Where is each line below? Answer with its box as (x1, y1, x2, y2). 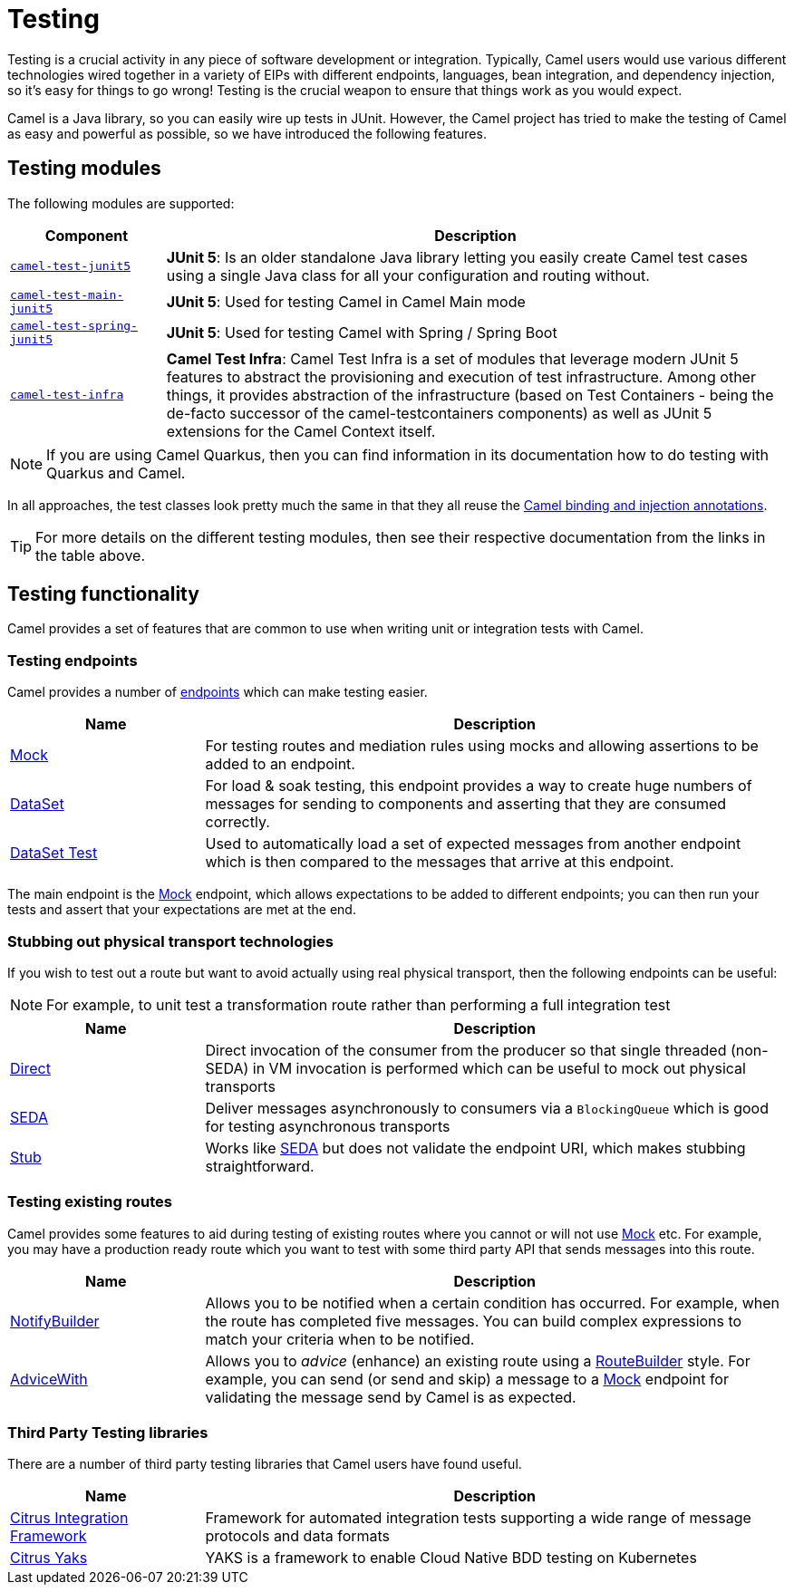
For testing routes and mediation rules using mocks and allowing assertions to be (205, 737, 759, 756)
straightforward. (205, 1156, 315, 1175)
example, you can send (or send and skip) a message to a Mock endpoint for (205, 1369, 729, 1388)
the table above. (35, 545, 145, 564)
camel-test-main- (10, 287, 124, 302)
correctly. (205, 813, 270, 832)
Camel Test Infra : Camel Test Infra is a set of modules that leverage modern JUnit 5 (166, 349, 739, 368)
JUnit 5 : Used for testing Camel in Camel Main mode (166, 292, 526, 311)
